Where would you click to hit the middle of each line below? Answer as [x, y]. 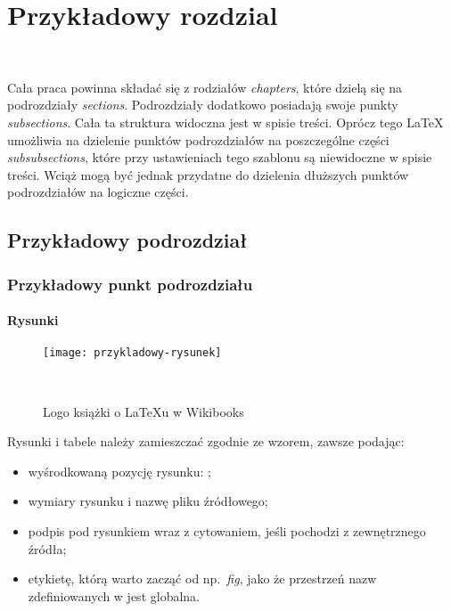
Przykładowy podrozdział [127, 240]
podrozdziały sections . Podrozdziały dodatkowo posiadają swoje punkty [203, 105]
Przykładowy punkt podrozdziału [130, 284]
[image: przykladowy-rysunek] [132, 353]
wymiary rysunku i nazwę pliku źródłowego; [148, 501]
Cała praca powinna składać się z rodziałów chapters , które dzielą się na [205, 87]
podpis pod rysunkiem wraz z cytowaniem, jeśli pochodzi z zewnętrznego [227, 530]
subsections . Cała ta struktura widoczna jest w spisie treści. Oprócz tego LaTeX [225, 122]
